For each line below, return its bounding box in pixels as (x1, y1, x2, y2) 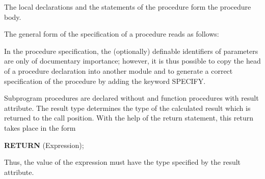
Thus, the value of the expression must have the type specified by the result (4, 157, 241, 167)
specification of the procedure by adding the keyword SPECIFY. (4, 75, 206, 86)
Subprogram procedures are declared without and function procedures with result (4, 93, 259, 103)
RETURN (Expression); (4, 139, 84, 150)
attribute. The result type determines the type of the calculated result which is (4, 102, 251, 113)
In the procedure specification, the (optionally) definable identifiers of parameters (4, 45, 258, 56)
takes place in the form (4, 122, 76, 133)
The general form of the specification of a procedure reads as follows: (4, 28, 219, 39)
